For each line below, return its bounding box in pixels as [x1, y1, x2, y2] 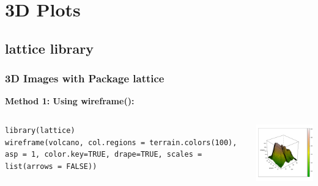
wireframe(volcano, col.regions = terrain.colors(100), [5, 138, 237, 147]
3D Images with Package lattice [5, 71, 165, 86]
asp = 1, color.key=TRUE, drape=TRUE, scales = [5, 150, 202, 159]
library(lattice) [5, 126, 75, 135]
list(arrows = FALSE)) [5, 162, 97, 171]
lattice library [5, 38, 94, 57]
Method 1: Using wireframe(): [5, 95, 135, 107]
